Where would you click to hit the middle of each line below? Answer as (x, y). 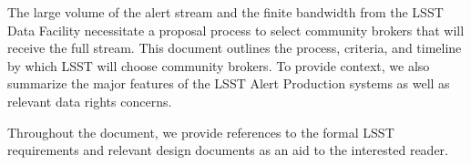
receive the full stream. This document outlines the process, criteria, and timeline (235, 48)
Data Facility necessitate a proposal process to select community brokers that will (236, 30)
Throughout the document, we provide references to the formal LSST (201, 132)
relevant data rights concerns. (90, 101)
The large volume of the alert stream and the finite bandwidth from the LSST (225, 12)
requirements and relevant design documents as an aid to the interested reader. (228, 150)
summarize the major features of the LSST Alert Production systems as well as (229, 83)
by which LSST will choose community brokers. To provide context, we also (219, 65)
